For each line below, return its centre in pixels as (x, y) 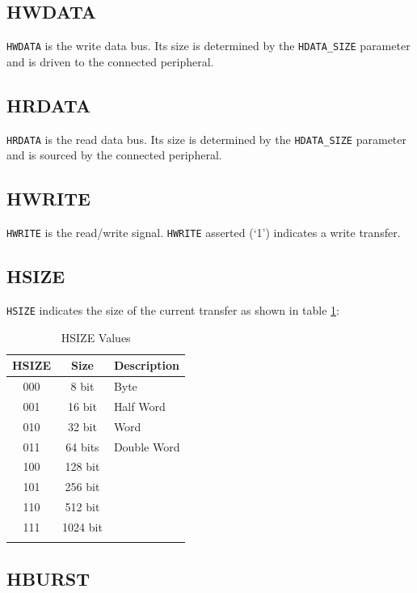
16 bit (82, 406)
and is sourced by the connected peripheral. (114, 155)
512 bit (82, 507)
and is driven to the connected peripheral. (110, 61)
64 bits (82, 446)
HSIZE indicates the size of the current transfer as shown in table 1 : (173, 309)
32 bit (82, 426)
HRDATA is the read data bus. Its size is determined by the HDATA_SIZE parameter (206, 139)
